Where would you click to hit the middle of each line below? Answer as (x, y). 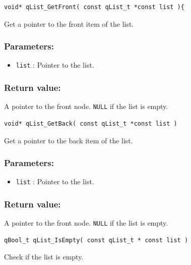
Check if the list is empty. (44, 257)
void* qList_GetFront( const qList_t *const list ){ (94, 7)
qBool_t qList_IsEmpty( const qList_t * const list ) (96, 240)
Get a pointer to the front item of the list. (69, 23)
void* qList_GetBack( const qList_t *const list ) (91, 123)
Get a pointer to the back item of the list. (69, 140)
